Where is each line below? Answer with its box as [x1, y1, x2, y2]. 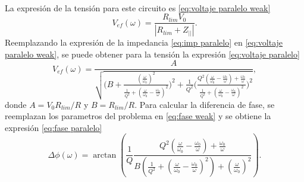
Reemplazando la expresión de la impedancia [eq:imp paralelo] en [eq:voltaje [5, 36, 283, 49]
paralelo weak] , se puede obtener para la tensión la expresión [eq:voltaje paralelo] [5, 47, 300, 60]
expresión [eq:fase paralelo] [5, 121, 102, 133]
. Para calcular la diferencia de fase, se [134, 98, 275, 110]
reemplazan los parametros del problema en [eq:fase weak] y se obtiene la [5, 110, 271, 122]
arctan [93, 151, 117, 159]
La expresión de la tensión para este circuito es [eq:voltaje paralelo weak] [5, 1, 271, 14]
